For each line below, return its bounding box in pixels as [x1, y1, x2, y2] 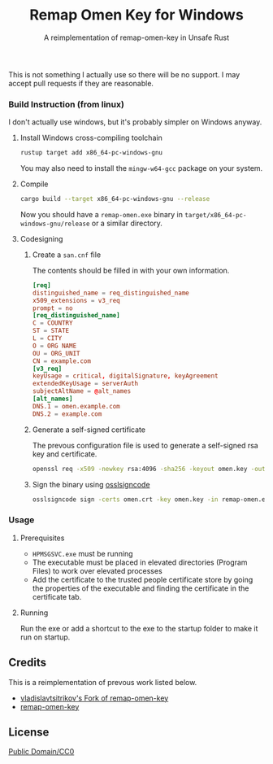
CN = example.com [32, 356, 92, 365]
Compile [19, 179, 49, 189]
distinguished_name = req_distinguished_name [32, 289, 189, 297]
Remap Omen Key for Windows [29, 6, 244, 24]
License [8, 725, 50, 739]
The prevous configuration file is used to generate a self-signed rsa [32, 440, 258, 450]
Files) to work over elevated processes [32, 565, 162, 575]
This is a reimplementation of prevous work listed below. [8, 677, 197, 687]
